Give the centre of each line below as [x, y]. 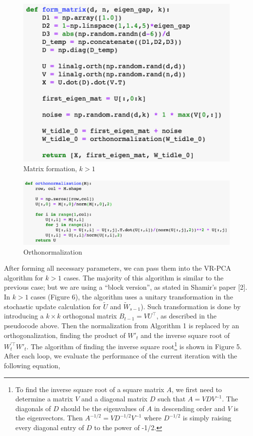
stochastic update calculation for [53, 306]
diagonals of [33, 408]
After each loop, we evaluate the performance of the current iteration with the [121, 356]
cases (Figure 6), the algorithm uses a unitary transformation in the [132, 297]
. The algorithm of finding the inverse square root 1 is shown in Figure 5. [134, 346]
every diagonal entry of [50, 427]
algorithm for [24, 277]
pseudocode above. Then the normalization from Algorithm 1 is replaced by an [122, 326]
